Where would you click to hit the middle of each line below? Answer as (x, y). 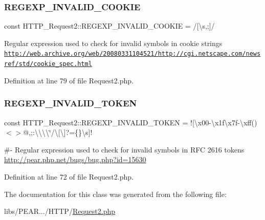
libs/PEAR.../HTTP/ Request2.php (60, 211)
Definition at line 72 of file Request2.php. (69, 176)
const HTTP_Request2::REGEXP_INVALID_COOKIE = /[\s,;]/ (109, 26)
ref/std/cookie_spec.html (48, 64)
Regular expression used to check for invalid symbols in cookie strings (113, 43)
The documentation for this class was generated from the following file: (115, 194)
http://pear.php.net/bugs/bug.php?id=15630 (75, 159)
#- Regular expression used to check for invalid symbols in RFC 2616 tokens (124, 149)
